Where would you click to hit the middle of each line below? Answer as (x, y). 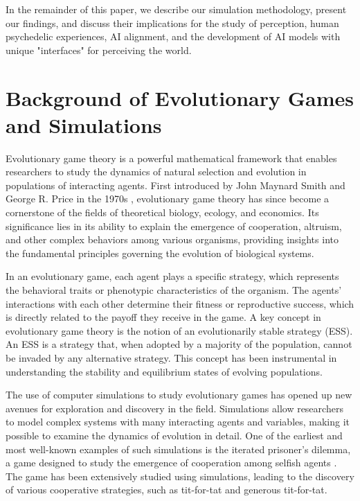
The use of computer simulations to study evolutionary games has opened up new (179, 395)
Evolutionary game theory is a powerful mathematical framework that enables (171, 158)
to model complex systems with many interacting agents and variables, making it (178, 422)
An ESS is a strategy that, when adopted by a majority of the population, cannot (179, 344)
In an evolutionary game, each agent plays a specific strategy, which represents (172, 276)
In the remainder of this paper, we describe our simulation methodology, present (176, 9)
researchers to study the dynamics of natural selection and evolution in (156, 172)
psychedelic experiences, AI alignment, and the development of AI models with (173, 36)
